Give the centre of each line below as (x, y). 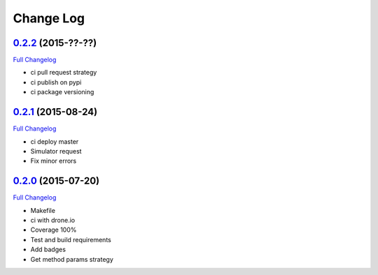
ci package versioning (62, 92)
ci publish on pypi (56, 82)
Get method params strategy (72, 259)
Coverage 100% (54, 230)
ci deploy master (55, 141)
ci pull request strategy (64, 73)
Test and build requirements (71, 239)
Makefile (43, 210)
